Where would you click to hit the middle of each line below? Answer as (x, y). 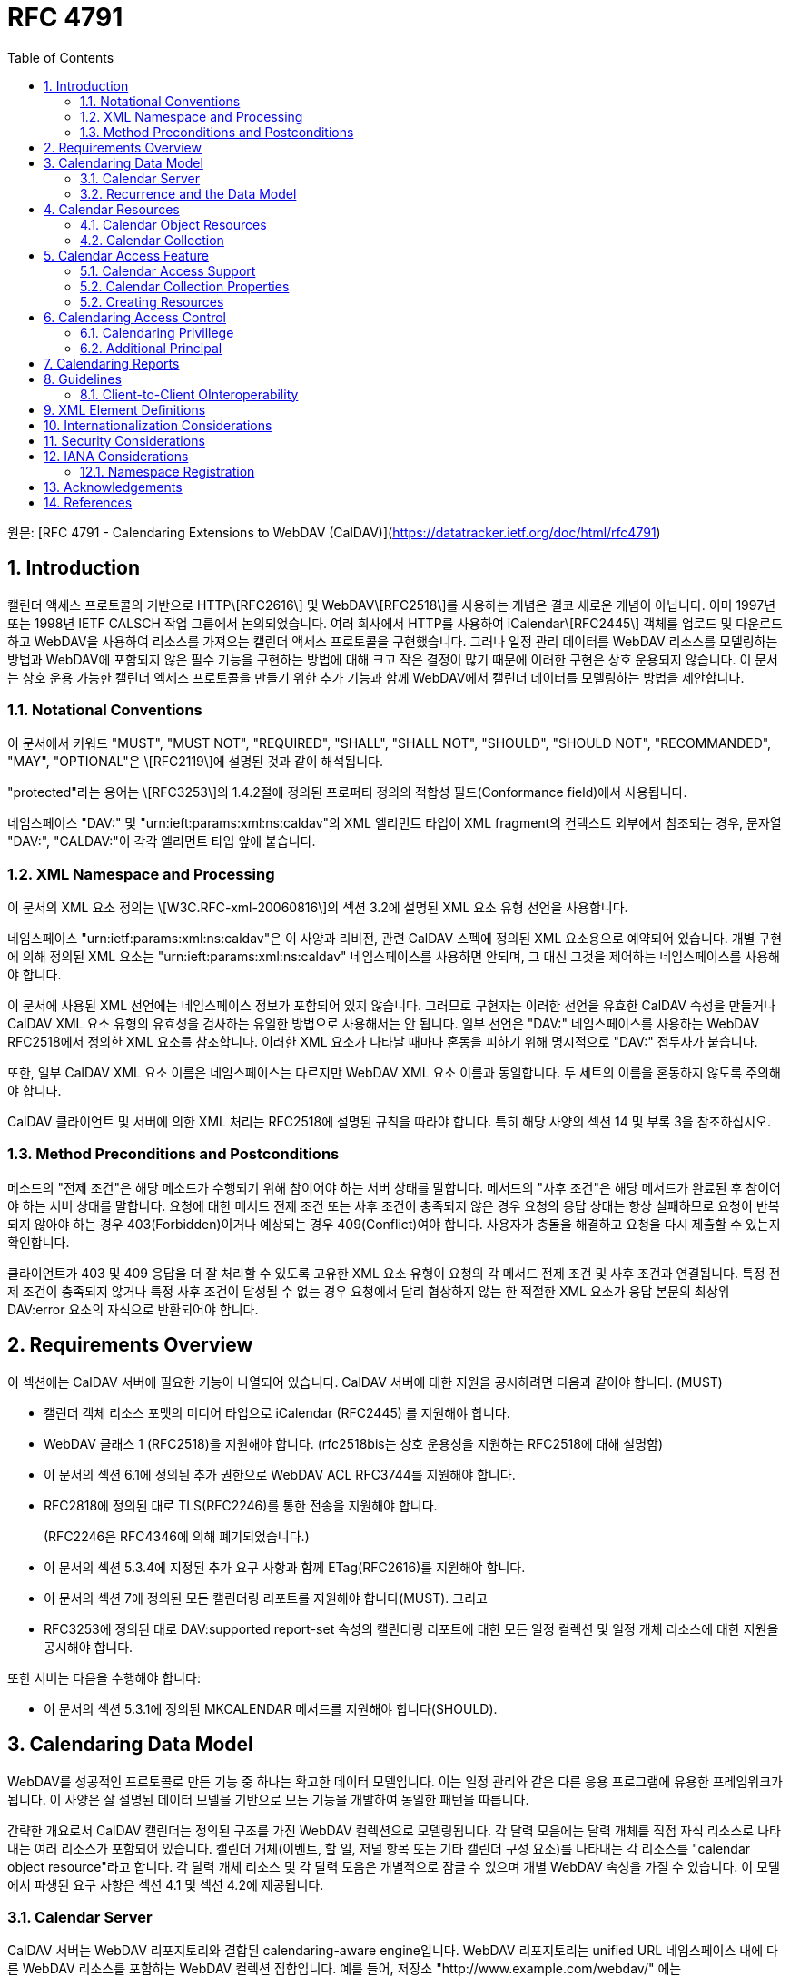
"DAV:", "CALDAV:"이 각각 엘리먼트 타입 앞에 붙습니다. (162, 841)
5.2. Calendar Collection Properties (185, 286)
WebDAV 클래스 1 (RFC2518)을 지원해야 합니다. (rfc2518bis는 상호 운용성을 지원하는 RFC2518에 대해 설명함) (354, 1443)
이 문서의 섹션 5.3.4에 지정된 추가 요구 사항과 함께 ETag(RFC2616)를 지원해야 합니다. (285, 1567)
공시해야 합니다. (89, 1647)
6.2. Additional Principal (151, 348)
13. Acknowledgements (113, 487)
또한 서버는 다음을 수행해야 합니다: (104, 1677)
